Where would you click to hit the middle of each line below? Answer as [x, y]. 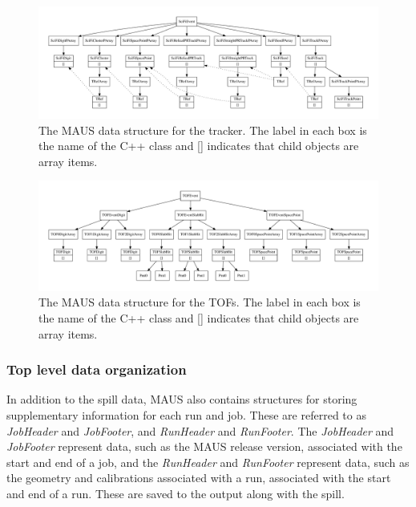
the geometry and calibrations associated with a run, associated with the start [199, 478]
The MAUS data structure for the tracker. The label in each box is [203, 130]
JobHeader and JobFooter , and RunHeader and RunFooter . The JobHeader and [200, 430]
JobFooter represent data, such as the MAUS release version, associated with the [204, 446]
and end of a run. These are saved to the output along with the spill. [176, 493]
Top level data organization [97, 369]
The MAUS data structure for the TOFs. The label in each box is [200, 302]
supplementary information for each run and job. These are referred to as [186, 414]
